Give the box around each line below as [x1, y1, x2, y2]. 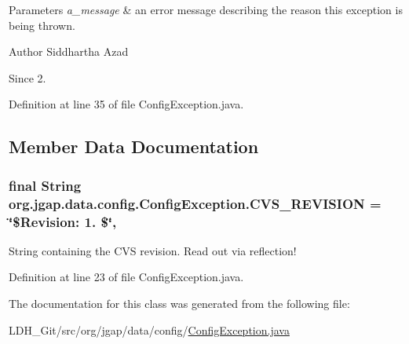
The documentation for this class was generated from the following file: [9, 295, 350, 311]
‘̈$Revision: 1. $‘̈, [9, 211, 117, 231]
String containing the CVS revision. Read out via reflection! [9, 242, 297, 258]
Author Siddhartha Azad [9, 43, 129, 60]
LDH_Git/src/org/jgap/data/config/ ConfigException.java [9, 321, 290, 338]
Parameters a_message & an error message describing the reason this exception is [9, 2, 403, 17]
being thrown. [9, 16, 75, 33]
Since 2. [9, 69, 46, 86]
